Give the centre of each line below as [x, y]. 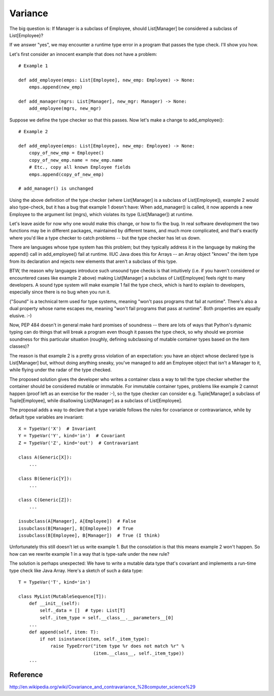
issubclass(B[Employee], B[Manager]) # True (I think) [89, 535]
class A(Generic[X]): [45, 457]
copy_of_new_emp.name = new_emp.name [76, 160]
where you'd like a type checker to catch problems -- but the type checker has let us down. [105, 238]
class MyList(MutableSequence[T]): [63, 596]
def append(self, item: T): [64, 632]
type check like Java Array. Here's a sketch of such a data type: [76, 570]
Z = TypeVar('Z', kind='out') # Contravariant [79, 443]
